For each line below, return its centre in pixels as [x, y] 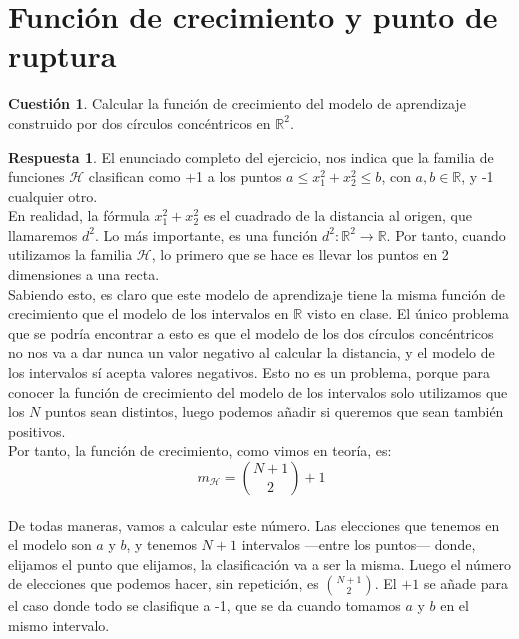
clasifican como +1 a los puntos [185, 176]
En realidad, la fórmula [79, 215]
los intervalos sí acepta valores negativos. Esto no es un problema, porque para [249, 372]
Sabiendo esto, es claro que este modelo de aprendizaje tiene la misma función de [256, 293]
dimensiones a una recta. [84, 274]
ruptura [62, 55]
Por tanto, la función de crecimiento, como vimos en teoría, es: [200, 450]
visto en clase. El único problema [408, 313]
